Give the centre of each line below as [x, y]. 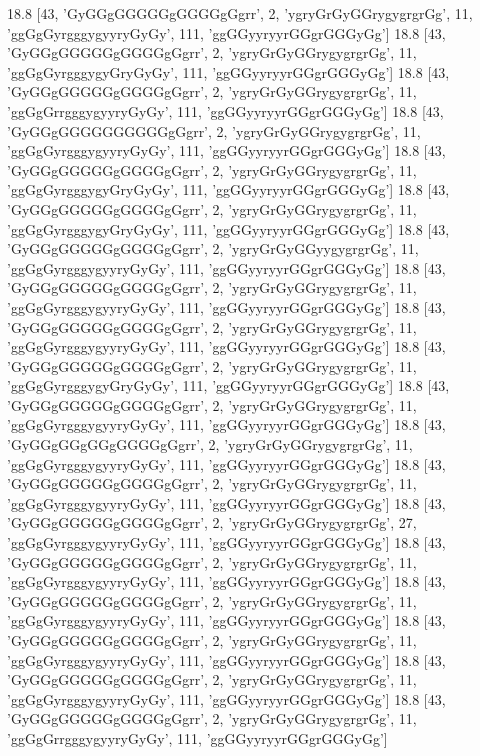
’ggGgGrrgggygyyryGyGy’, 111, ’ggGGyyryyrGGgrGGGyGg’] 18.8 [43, [225, 110]
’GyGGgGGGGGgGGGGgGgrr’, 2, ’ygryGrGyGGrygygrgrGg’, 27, [212, 522]
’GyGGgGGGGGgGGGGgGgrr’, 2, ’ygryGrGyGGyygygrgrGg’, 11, [213, 248]
